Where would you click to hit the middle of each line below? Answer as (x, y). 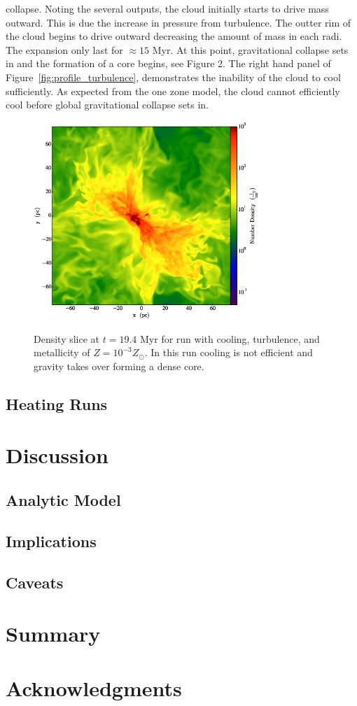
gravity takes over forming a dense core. (119, 366)
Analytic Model (63, 499)
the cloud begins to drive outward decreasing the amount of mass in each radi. (174, 36)
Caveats (35, 582)
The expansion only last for (64, 49)
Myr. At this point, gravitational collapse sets (250, 49)
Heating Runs (57, 403)
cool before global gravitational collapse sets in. (107, 105)
